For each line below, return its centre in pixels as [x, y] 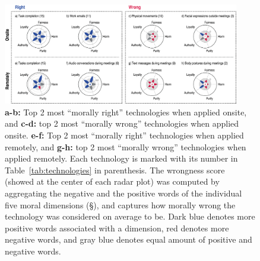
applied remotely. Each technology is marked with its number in [121, 158]
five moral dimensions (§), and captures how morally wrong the [120, 204]
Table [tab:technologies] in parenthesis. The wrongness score [115, 170]
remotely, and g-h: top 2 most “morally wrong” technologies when [126, 146]
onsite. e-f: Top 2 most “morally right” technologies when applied [124, 135]
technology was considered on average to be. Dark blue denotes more [130, 216]
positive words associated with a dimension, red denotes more [117, 228]
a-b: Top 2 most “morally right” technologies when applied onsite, [126, 112]
